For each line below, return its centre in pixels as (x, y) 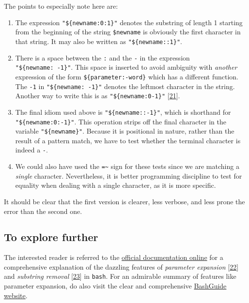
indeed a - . (31, 150)
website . (16, 295)
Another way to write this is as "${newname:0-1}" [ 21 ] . (98, 96)
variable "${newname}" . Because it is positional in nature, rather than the (125, 131)
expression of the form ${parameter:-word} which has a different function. (127, 76)
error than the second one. (43, 211)
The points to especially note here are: (61, 6)
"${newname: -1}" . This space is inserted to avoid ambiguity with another (126, 67)
